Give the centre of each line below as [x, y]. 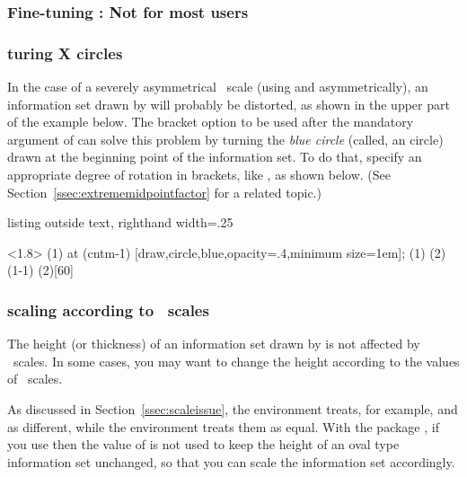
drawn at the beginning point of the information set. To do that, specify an [215, 157]
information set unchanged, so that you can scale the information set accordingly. [231, 461]
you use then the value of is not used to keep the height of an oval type [203, 444]
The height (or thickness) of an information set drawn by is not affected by [214, 344]
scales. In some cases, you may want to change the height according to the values [236, 361]
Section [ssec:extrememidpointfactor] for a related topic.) [164, 192]
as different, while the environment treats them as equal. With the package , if [223, 426]
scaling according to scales [108, 309]
